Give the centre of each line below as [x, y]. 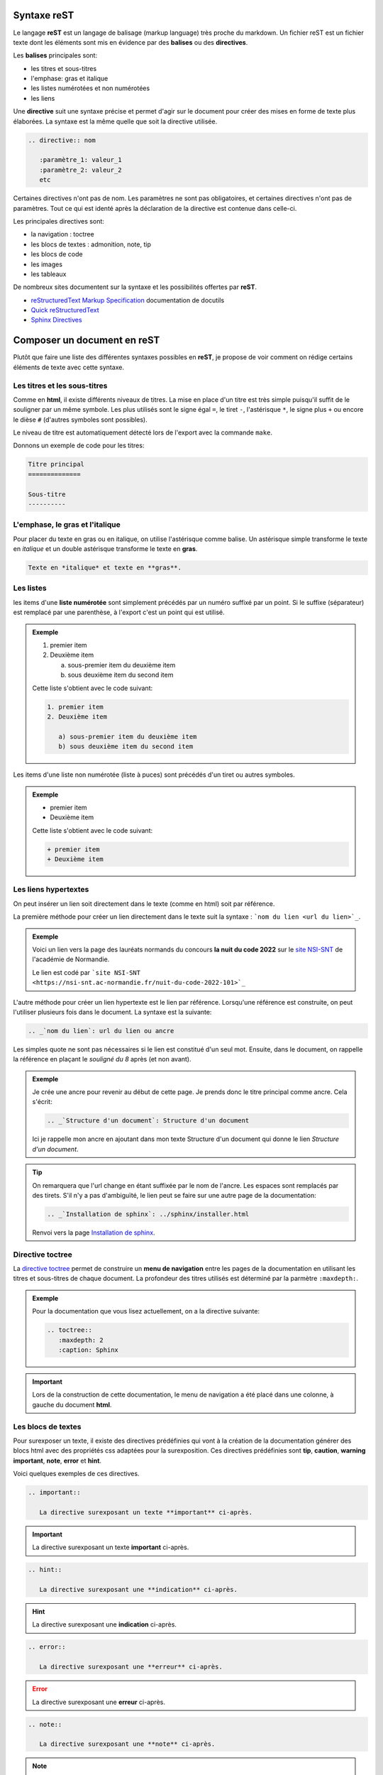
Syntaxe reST [44, 15]
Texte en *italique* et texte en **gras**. [105, 568]
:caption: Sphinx [88, 1350]
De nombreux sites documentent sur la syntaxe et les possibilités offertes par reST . [135, 287]
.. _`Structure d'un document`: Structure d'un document [148, 1121]
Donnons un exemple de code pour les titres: [79, 446]
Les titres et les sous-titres [60, 386]
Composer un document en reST [87, 340]
